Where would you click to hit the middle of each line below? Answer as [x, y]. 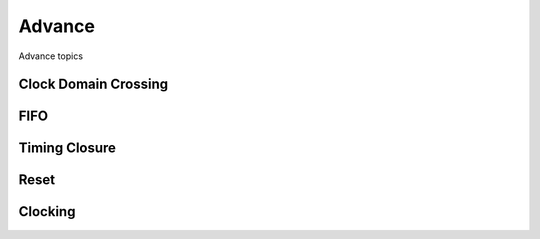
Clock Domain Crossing [93, 84]
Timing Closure [67, 148]
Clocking [47, 211]
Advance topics [51, 56]
